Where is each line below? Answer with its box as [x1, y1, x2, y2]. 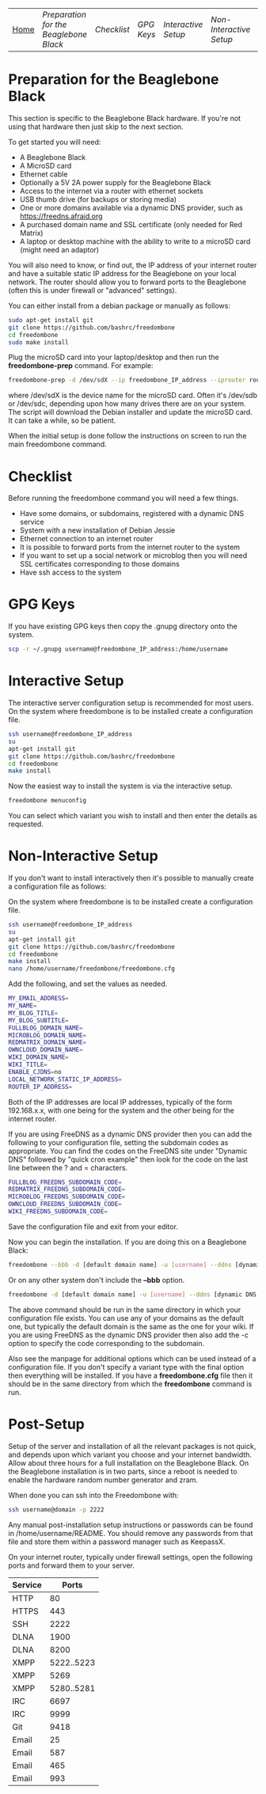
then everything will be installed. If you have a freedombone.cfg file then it [8, 1371, 253, 1380]
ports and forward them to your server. [8, 1561, 135, 1570]
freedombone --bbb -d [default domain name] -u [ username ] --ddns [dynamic [8, 1261, 264, 1269]
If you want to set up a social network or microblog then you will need [19, 551, 248, 560]
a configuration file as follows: [8, 882, 107, 891]
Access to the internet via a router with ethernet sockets [19, 186, 203, 195]
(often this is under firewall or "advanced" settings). [8, 285, 177, 295]
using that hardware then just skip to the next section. [8, 122, 184, 131]
